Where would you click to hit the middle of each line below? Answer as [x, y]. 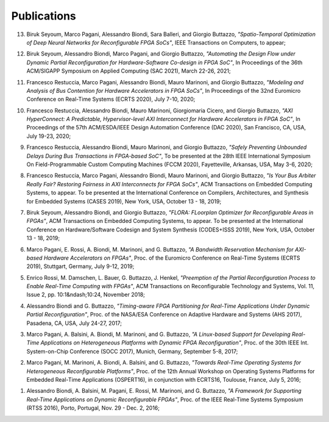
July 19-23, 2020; [49, 136]
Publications [44, 16]
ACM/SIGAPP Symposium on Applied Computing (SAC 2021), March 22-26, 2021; [129, 71]
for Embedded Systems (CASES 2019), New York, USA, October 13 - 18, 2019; [124, 201]
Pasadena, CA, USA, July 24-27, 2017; [74, 323]
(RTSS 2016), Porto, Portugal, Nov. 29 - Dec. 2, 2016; [93, 408]
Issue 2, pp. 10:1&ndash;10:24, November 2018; [86, 295]
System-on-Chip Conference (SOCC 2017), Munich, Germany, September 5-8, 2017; [132, 351]
